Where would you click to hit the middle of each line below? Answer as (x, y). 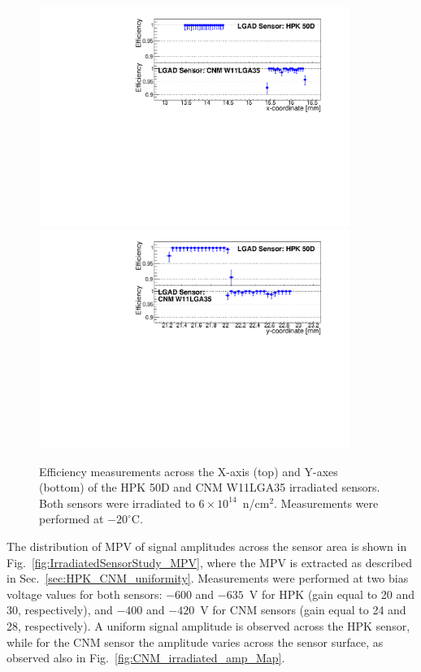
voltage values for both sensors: (85, 594)
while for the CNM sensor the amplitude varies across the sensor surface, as (195, 642)
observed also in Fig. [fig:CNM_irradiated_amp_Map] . (146, 658)
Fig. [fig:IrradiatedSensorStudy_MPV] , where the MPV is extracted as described (209, 562)
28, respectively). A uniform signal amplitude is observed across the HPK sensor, (208, 625)
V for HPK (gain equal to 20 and (332, 594)
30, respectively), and (60, 610)
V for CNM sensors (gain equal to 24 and (303, 610)
